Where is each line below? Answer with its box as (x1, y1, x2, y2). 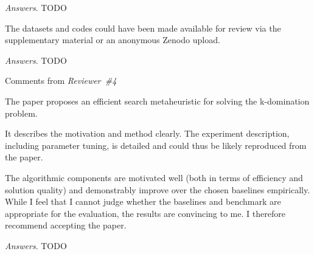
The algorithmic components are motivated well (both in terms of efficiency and (5, 171, 303, 184)
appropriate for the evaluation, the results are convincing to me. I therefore (5, 207, 285, 219)
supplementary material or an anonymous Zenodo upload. (5, 33, 220, 46)
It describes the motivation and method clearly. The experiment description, (5, 127, 290, 140)
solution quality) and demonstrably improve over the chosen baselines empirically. (5, 183, 310, 196)
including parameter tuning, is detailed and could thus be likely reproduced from (5, 139, 307, 151)
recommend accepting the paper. (5, 219, 127, 232)
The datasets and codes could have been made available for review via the (5, 21, 281, 34)
